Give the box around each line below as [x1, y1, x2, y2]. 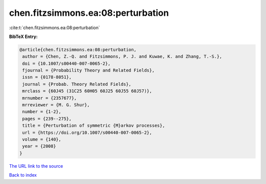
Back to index [9, 172, 37, 178]
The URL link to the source [9, 163, 64, 169]
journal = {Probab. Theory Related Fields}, [22, 81, 132, 87]
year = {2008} [22, 144, 56, 149]
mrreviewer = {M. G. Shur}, [22, 102, 90, 108]
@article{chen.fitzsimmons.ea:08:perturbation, [19, 47, 136, 52]
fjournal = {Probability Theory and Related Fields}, [22, 68, 155, 74]
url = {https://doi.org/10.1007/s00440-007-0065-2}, [22, 130, 152, 135]
